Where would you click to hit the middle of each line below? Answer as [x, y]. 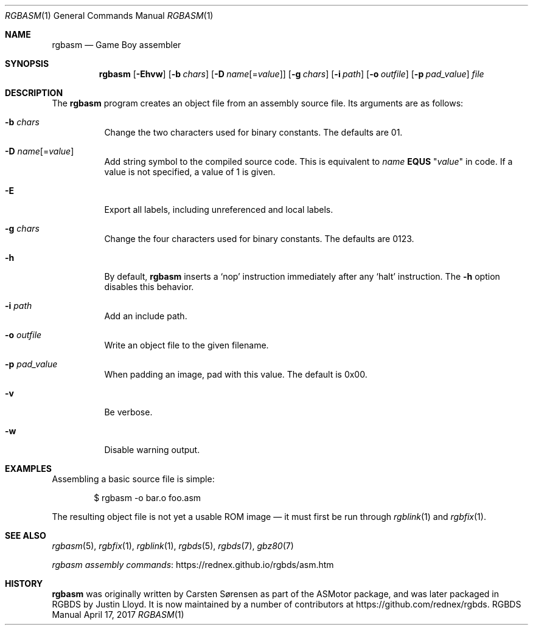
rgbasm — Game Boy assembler [117, 45]
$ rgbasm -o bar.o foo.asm [148, 498]
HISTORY [24, 583]
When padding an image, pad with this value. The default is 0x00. [236, 374]
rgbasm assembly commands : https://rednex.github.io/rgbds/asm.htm [193, 565]
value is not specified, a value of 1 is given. [190, 172]
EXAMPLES [28, 469]
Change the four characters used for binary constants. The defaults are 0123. [259, 239]
